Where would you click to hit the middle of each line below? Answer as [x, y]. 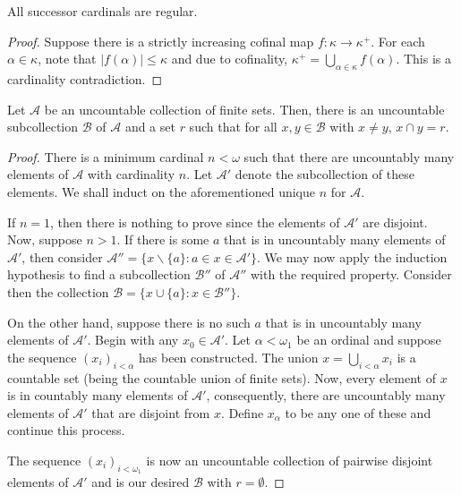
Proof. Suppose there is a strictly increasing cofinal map [161, 41]
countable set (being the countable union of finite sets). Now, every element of [222, 377]
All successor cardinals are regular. [102, 11]
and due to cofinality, [230, 59]
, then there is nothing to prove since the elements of [195, 222]
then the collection [58, 291]
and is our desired [141, 482]
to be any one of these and [358, 412]
